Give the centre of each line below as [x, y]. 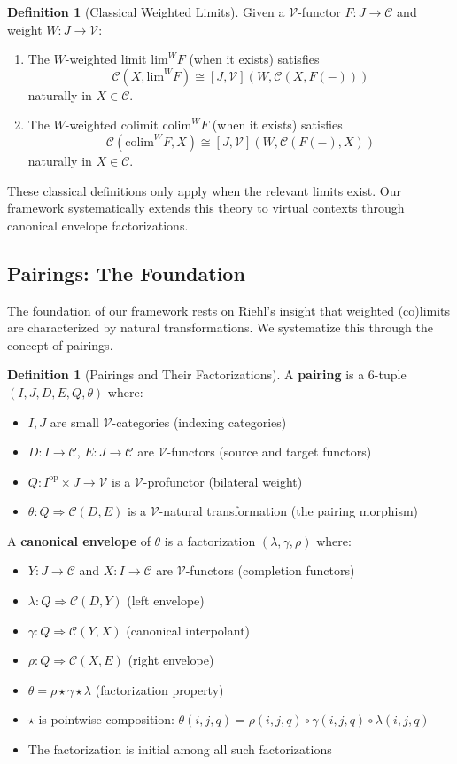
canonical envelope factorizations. [98, 225]
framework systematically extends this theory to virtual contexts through [206, 208]
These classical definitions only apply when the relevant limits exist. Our [205, 190]
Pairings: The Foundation [126, 273]
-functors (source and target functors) [269, 452]
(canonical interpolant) [188, 630]
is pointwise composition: [106, 719]
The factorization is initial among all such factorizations [180, 749]
